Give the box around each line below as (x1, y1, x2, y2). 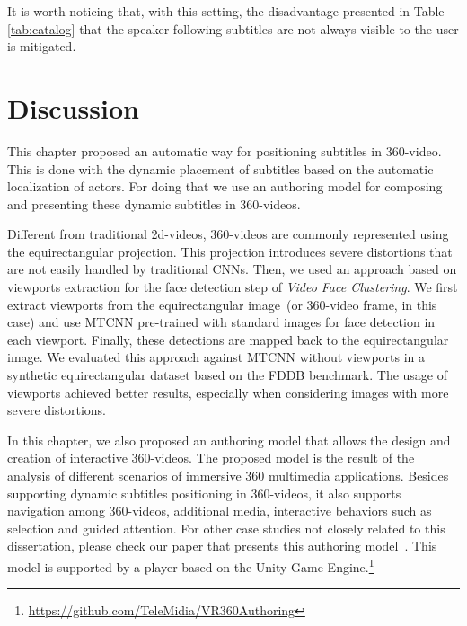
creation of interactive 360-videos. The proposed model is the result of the (7, 448, 415, 467)
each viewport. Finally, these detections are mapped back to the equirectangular (7, 330, 449, 348)
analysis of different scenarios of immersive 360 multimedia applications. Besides (7, 466, 449, 484)
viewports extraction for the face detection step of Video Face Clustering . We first (7, 278, 458, 296)
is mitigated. (7, 37, 76, 56)
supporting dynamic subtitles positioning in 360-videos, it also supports (7, 483, 401, 502)
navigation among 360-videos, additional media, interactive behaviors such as (7, 501, 432, 520)
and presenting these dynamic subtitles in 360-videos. (7, 194, 301, 213)
